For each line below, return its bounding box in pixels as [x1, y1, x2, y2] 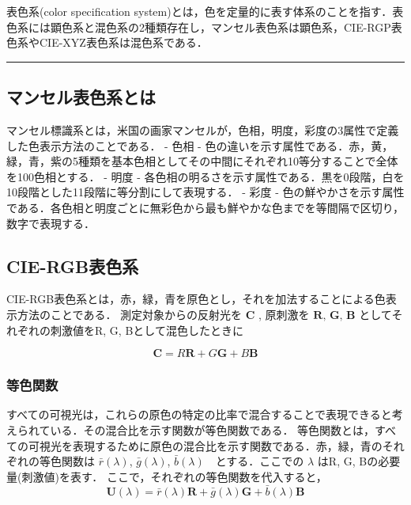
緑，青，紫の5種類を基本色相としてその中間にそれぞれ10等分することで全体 [6, 153, 398, 169]
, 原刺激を [258, 306, 310, 322]
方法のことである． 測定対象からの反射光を [17, 306, 243, 322]
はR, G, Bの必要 [317, 453, 401, 469]
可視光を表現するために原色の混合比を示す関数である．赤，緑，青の [28, 437, 383, 454]
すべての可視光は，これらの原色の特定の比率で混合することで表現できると [6, 406, 392, 423]
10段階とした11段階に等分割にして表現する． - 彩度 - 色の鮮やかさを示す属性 [6, 184, 405, 200]
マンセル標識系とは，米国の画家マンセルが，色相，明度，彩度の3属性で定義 [6, 121, 399, 138]
